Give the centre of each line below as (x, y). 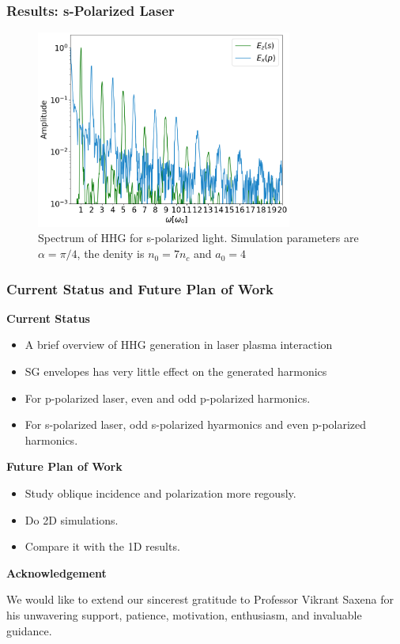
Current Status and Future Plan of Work (140, 288)
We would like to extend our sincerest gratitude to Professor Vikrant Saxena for (200, 599)
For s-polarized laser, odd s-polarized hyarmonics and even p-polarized (196, 424)
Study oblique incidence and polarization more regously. (160, 493)
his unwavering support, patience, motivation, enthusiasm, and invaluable (184, 615)
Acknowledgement (57, 572)
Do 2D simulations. (72, 519)
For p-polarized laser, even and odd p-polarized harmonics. (168, 398)
